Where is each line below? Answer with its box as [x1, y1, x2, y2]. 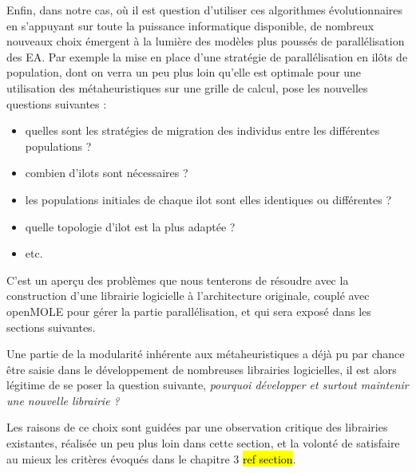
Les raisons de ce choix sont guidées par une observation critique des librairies [6, 419, 388, 436]
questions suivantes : [6, 95, 107, 112]
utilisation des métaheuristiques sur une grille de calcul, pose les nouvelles [6, 79, 368, 96]
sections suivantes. [6, 318, 96, 335]
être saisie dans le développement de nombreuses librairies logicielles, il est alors [6, 361, 397, 377]
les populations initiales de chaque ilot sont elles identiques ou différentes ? [25, 191, 392, 207]
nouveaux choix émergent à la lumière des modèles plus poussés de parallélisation [6, 33, 405, 49]
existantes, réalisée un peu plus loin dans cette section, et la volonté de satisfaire [6, 435, 400, 451]
